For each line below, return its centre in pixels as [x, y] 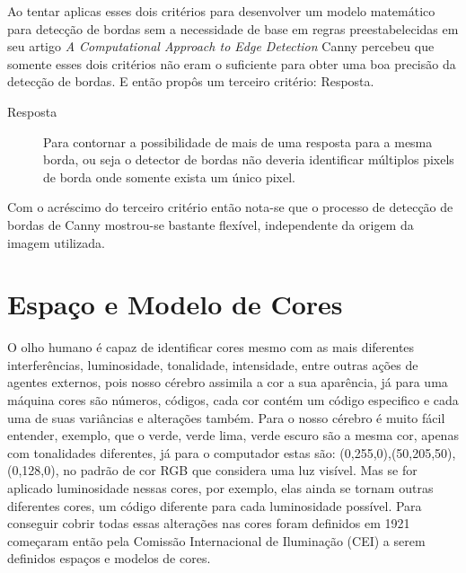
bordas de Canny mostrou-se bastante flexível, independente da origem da [211, 224]
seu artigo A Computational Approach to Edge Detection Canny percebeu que [221, 46]
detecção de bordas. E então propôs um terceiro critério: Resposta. [191, 81]
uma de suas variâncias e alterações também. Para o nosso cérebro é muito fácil [226, 417]
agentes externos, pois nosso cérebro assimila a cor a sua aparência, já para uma [228, 382]
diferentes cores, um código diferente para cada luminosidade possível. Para [215, 505]
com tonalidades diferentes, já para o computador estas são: [171, 452]
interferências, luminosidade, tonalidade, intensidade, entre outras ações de [213, 364]
